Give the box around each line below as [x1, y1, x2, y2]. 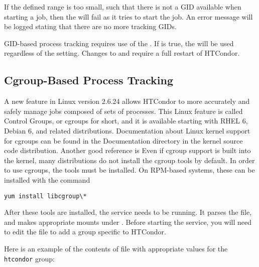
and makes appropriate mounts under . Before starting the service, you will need [4, 216, 252, 227]
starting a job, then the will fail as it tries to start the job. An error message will [4, 11, 253, 22]
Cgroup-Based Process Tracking [4, 72, 174, 88]
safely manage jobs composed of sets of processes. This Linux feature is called [4, 105, 243, 116]
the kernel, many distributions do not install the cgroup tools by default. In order [4, 155, 255, 165]
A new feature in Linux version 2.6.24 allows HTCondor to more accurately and [4, 96, 250, 106]
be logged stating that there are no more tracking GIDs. [4, 21, 177, 32]
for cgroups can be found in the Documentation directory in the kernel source [4, 135, 243, 146]
